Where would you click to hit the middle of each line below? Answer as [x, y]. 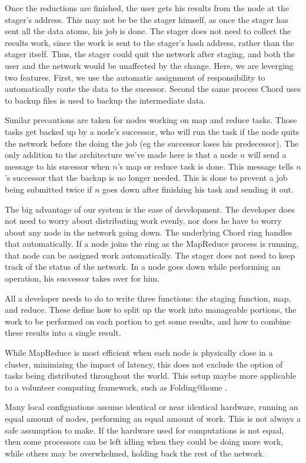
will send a [267, 155]
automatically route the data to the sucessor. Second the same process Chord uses [153, 89]
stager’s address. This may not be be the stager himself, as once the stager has [147, 19]
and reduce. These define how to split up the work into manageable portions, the [151, 310]
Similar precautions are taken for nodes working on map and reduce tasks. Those [151, 120]
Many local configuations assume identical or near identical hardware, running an [152, 407]
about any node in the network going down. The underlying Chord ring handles [149, 232]
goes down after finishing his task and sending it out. [198, 189]
